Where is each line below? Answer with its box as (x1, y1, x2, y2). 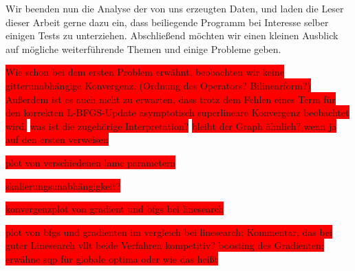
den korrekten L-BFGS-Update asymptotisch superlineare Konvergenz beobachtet (6, 105, 349, 120)
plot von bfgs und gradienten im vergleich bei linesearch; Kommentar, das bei (6, 224, 332, 239)
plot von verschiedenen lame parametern (6, 155, 176, 169)
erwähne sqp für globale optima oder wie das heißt (6, 251, 219, 265)
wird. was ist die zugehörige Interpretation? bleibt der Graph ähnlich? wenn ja (6, 118, 337, 133)
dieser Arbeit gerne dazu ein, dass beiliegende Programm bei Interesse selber (6, 14, 329, 29)
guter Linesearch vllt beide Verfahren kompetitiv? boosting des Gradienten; (6, 238, 324, 252)
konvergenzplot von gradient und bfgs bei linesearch (6, 202, 224, 216)
